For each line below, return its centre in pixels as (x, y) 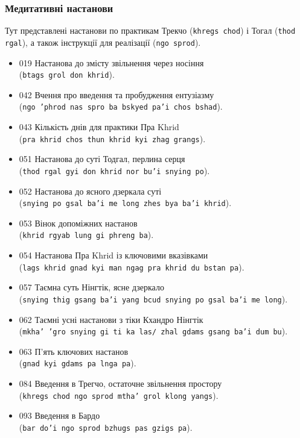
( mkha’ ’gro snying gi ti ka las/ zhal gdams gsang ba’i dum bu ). (153, 331)
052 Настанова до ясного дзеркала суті (90, 191)
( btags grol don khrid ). (67, 74)
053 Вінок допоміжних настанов (78, 223)
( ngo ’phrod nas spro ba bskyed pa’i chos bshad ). (121, 106)
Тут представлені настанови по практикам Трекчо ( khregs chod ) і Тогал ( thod (150, 30)
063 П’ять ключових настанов (74, 351)
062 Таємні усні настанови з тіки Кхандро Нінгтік (111, 319)
